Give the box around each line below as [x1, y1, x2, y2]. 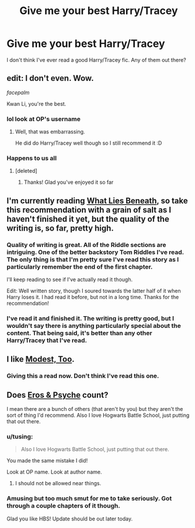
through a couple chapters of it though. [6, 502, 120, 510]
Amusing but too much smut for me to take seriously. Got [6, 495, 172, 503]
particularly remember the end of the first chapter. [6, 262, 153, 270]
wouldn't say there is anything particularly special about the [6, 321, 182, 330]
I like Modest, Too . [6, 354, 75, 364]
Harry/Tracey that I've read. [6, 336, 87, 344]
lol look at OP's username [6, 115, 81, 123]
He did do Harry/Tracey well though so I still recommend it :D [15, 139, 162, 147]
